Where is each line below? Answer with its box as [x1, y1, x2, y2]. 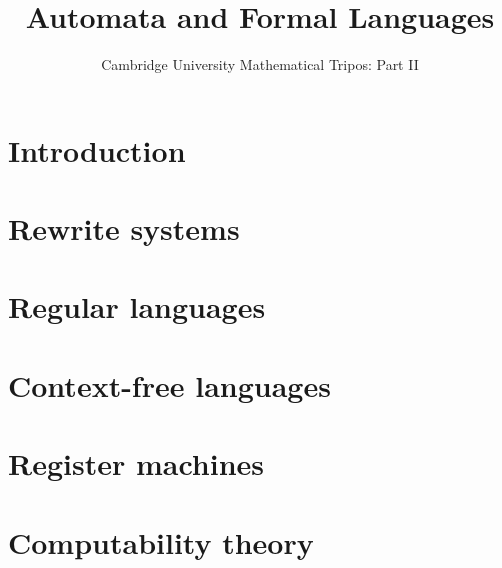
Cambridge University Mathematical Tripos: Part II [101, 54, 419, 75]
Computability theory [8, 521, 314, 562]
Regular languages [8, 286, 266, 327]
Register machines [8, 443, 265, 484]
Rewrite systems [8, 208, 240, 249]
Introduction [8, 129, 186, 170]
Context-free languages [8, 364, 331, 405]
